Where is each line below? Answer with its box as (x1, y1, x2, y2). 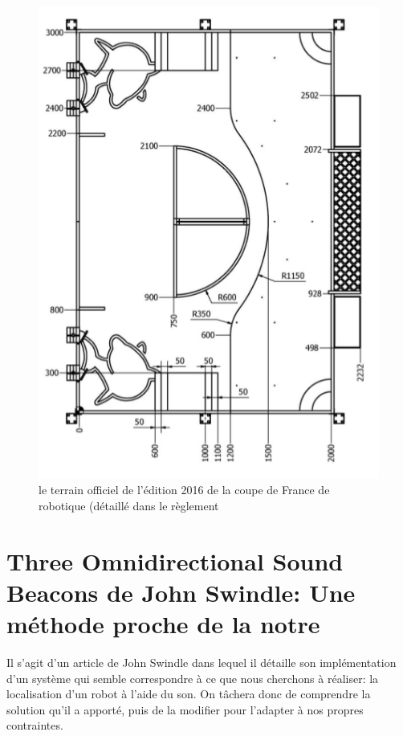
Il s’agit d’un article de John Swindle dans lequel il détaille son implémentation (6, 654, 397, 670)
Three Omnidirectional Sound (6, 544, 344, 577)
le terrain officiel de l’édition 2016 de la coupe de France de (39, 481, 330, 498)
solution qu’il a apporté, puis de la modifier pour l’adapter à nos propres (6, 701, 364, 718)
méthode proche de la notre (6, 607, 320, 640)
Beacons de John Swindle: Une (6, 575, 356, 608)
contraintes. (6, 717, 63, 734)
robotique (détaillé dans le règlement (39, 497, 219, 513)
